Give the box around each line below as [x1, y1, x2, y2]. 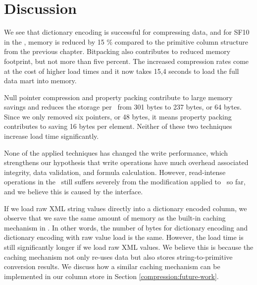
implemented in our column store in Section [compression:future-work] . [4, 271, 219, 281]
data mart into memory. [4, 75, 77, 86]
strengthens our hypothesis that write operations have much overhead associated [4, 157, 249, 168]
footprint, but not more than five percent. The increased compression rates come [4, 56, 249, 66]
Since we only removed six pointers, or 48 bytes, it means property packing [4, 111, 232, 121]
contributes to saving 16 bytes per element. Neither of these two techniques [4, 121, 232, 131]
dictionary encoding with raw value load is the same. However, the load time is [4, 232, 244, 242]
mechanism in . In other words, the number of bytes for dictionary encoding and [4, 222, 248, 232]
